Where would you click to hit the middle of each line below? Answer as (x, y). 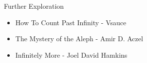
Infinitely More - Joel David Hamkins (71, 55)
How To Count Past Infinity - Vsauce (71, 22)
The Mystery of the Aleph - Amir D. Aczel (79, 39)
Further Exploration (34, 6)
